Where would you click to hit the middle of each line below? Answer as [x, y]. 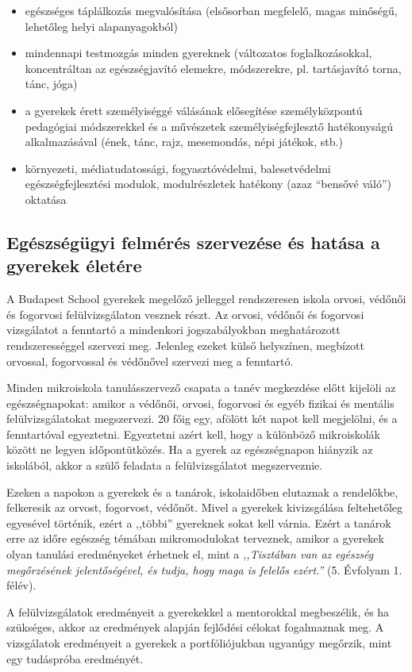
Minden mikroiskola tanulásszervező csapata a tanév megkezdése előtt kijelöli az [201, 388]
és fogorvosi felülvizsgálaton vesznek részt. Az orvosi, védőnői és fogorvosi [185, 314]
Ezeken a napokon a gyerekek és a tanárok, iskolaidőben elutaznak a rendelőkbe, [202, 492]
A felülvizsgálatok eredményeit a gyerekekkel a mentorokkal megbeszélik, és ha [198, 611]
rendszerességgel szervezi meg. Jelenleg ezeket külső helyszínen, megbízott [185, 345]
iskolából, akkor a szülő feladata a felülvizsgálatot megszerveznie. [165, 465]
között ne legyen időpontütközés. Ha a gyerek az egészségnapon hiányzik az [190, 449]
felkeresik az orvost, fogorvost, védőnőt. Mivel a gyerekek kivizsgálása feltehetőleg [205, 507]
